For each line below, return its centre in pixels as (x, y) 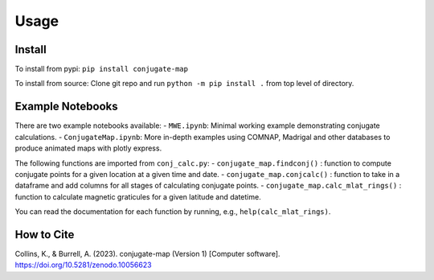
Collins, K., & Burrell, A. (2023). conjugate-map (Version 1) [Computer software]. (147, 254)
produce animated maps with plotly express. (88, 148)
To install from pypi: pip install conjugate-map (102, 69)
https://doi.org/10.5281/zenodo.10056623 (83, 265)
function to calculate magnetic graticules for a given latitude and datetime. (138, 196)
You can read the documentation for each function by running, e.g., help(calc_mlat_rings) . (173, 212)
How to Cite (45, 235)
